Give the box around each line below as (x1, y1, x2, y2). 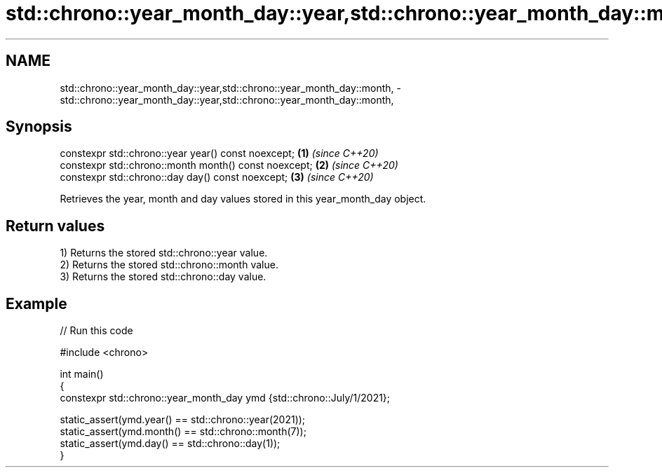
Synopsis (6, 118, 72, 136)
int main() (60, 368, 104, 381)
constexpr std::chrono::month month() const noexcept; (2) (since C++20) (60, 159, 398, 172)
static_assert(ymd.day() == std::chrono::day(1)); (60, 437, 281, 450)
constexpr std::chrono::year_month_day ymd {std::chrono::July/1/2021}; (60, 392, 391, 404)
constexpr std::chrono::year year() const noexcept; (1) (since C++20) (60, 147, 379, 160)
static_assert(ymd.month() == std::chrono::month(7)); (60, 425, 306, 438)
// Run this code (60, 324, 133, 337)
